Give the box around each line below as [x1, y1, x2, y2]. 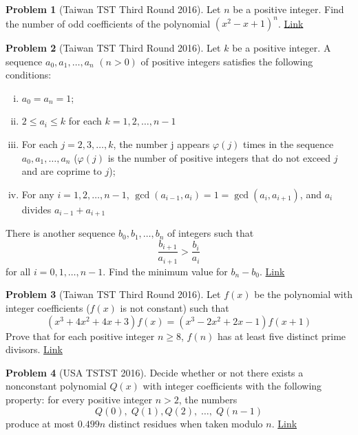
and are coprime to [21, 164, 102, 178]
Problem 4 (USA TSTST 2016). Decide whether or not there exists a [6, 365, 304, 379]
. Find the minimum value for [103, 264, 228, 278]
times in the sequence [243, 137, 334, 151]
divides [21, 202, 52, 216]
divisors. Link [6, 342, 63, 357]
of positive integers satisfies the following [140, 54, 313, 68]
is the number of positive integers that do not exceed [107, 150, 331, 165]
